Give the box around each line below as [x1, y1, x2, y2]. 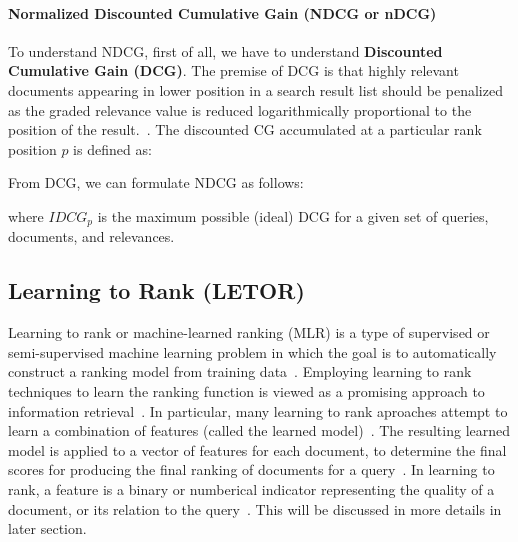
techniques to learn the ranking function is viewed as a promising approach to [8, 380, 485, 401]
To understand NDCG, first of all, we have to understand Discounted [8, 40, 443, 61]
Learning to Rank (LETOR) [8, 275, 305, 306]
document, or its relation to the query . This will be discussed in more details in [8, 498, 502, 519]
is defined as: [73, 138, 152, 159]
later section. [8, 518, 87, 539]
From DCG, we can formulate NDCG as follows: [8, 172, 304, 193]
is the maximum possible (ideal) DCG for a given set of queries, [97, 205, 489, 226]
